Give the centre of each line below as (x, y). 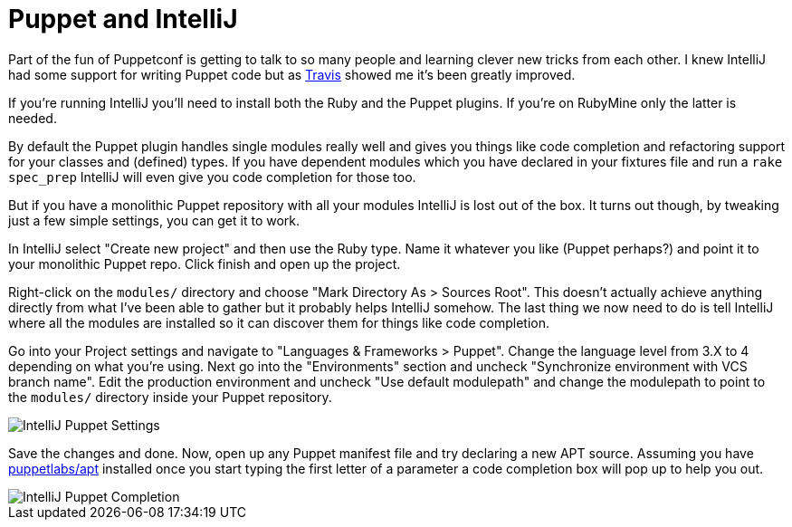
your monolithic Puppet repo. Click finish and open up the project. (205, 263)
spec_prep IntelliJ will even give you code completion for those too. (212, 177)
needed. (33, 118)
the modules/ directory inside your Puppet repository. (170, 397)
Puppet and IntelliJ (123, 19)
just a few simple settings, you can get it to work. (154, 220)
